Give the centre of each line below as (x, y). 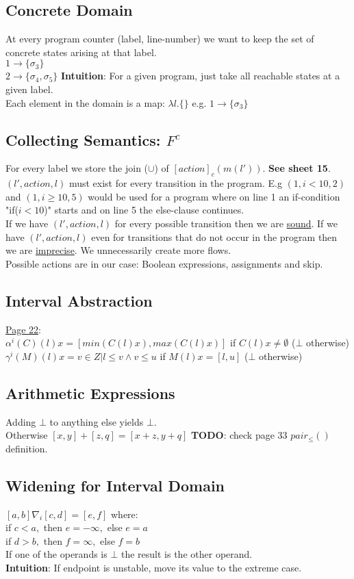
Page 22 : (23, 329)
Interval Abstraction (79, 300)
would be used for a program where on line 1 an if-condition (214, 196)
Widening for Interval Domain (115, 485)
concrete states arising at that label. (81, 52)
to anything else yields (97, 421)
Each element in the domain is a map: (85, 102)
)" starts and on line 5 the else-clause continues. (144, 210)
